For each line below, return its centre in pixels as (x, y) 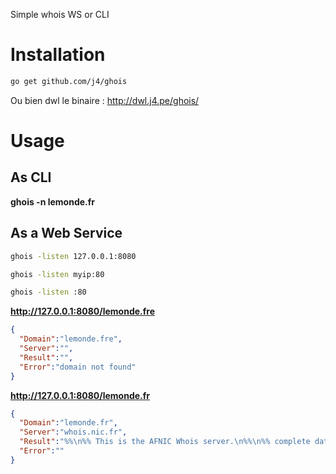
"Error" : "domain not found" (78, 367)
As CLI (31, 177)
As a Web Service (66, 233)
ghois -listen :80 (48, 292)
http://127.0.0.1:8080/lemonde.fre (83, 311)
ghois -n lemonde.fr (53, 201)
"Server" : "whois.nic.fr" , (73, 432)
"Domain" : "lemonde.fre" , (71, 339)
